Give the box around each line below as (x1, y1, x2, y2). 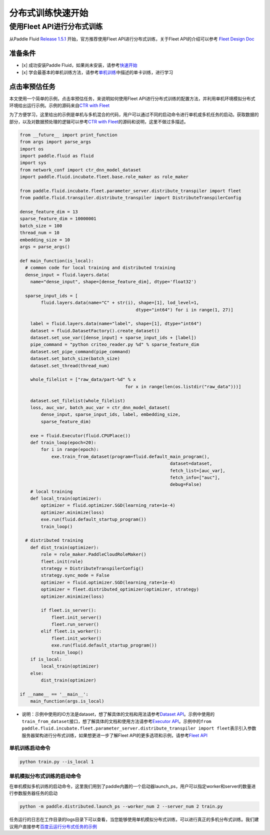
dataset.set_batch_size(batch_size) (30, 356, 120, 362)
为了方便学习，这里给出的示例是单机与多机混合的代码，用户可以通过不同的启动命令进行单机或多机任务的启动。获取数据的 (9, 111, 259, 117)
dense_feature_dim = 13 (19, 209, 78, 215)
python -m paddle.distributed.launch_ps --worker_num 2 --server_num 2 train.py (19, 804, 223, 810)
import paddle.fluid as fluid (19, 153, 94, 158)
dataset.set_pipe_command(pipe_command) (30, 349, 131, 354)
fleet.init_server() (51, 615, 102, 620)
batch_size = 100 (19, 223, 62, 228)
